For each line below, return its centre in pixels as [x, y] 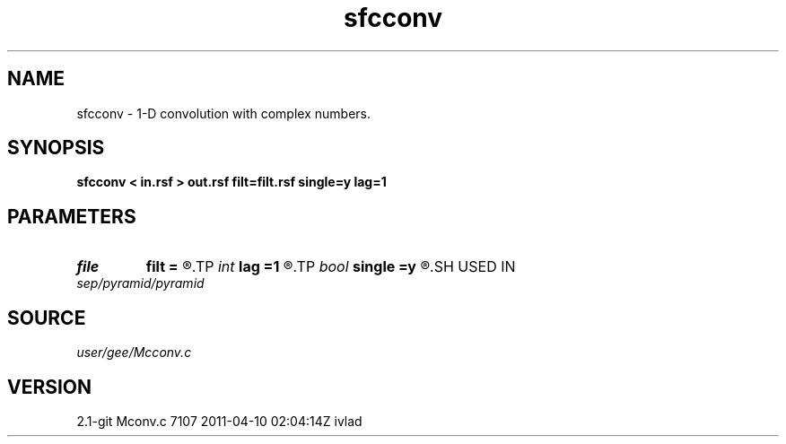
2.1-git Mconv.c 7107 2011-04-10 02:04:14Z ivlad [219, 421]
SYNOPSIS [56, 148]
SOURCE [47, 318]
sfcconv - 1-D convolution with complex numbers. [223, 113]
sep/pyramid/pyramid [140, 283]
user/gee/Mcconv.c [134, 353]
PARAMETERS [72, 216]
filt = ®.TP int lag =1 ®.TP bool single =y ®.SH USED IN [331, 267]
